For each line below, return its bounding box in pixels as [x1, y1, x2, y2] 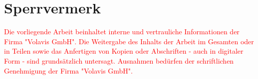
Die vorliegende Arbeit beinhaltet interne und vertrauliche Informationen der [4, 26, 240, 37]
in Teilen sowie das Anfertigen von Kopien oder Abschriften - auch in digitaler [4, 46, 244, 56]
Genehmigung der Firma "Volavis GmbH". [4, 65, 133, 76]
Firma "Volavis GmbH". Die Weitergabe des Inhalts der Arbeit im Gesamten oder [4, 36, 254, 46]
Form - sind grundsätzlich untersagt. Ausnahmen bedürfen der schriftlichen [4, 55, 234, 66]
